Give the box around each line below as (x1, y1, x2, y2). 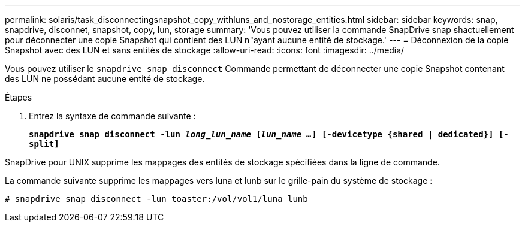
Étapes (5, 92, 32, 102)
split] (29, 139, 59, 149)
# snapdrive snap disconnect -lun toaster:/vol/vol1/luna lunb (5, 194, 308, 204)
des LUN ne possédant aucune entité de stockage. (5, 74, 205, 84)
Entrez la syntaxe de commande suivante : (29, 111, 196, 121)
